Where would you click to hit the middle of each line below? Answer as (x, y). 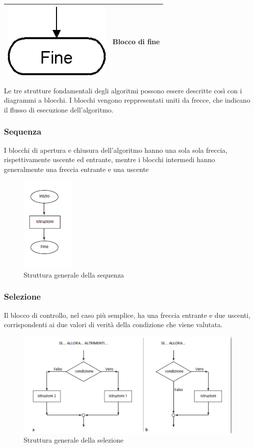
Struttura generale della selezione (74, 440)
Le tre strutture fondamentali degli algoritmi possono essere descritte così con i (123, 90)
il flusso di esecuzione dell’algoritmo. (59, 109)
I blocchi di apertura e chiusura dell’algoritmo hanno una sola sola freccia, (116, 150)
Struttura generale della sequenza (74, 274)
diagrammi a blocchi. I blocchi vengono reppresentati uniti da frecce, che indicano (127, 100)
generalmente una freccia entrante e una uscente (76, 169)
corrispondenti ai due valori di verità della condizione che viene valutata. (113, 324)
